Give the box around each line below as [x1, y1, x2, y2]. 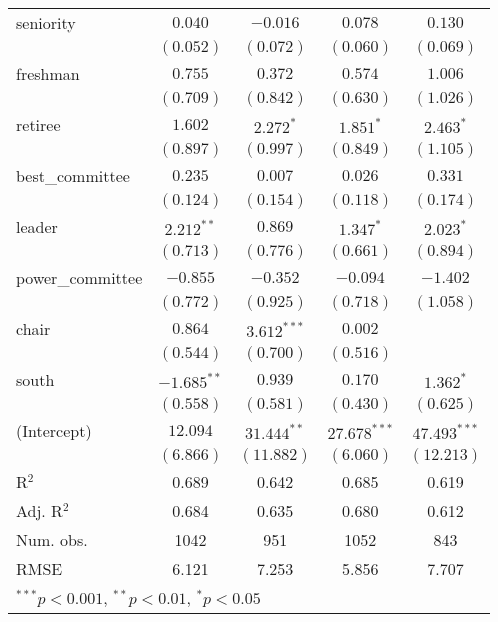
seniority [16, 11, 76, 34]
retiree [16, 113, 61, 136]
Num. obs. [16, 528, 88, 551]
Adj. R [16, 499, 63, 522]
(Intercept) [16, 419, 92, 442]
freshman [16, 62, 80, 85]
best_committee [16, 164, 130, 187]
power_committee [16, 266, 143, 289]
